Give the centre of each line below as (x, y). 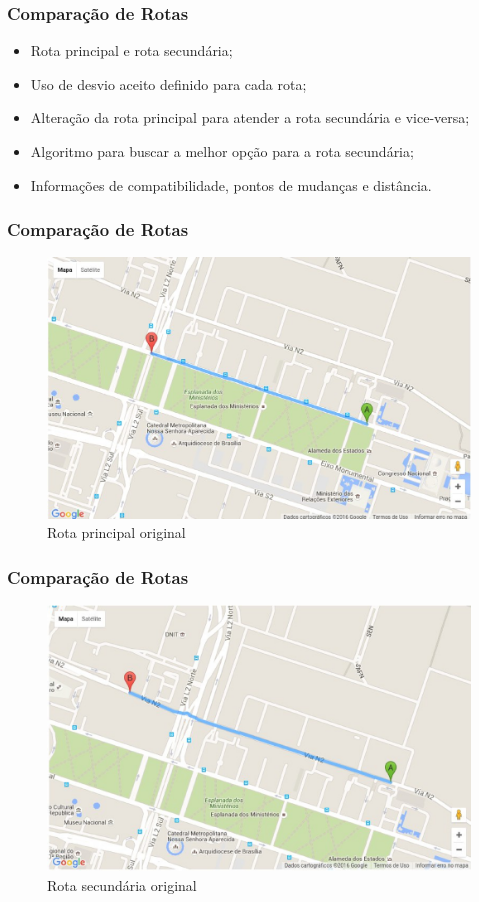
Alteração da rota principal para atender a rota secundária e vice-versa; (250, 117)
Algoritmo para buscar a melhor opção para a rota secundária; (222, 151)
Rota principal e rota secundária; (131, 50)
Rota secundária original (122, 884)
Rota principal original (116, 532)
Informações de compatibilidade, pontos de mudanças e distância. (231, 184)
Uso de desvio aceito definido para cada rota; (168, 83)
